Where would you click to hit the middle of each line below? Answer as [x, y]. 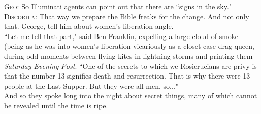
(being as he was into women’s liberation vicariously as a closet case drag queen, [129, 46]
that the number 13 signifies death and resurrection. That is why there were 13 [127, 76]
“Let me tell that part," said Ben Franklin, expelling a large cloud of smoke [121, 36]
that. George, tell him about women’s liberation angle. [89, 26]
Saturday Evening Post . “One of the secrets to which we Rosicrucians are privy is [130, 66]
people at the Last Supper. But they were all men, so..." [91, 85]
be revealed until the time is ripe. [56, 105]
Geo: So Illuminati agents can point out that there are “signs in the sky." [118, 6]
